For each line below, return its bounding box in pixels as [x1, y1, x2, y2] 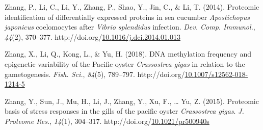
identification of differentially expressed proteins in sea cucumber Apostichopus [5, 11, 250, 22]
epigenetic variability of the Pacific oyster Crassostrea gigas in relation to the [5, 58, 245, 69]
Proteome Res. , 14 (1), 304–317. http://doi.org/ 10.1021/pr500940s [5, 115, 209, 126]
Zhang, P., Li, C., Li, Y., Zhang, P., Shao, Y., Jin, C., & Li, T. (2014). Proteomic [5, 2, 259, 12]
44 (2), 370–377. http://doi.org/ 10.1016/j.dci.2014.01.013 [5, 31, 180, 42]
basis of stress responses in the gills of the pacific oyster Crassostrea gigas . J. [5, 106, 244, 116]
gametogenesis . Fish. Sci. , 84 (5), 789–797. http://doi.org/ [5, 68, 185, 79]
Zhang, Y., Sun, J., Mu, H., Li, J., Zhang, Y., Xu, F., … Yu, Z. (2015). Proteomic [5, 95, 259, 106]
